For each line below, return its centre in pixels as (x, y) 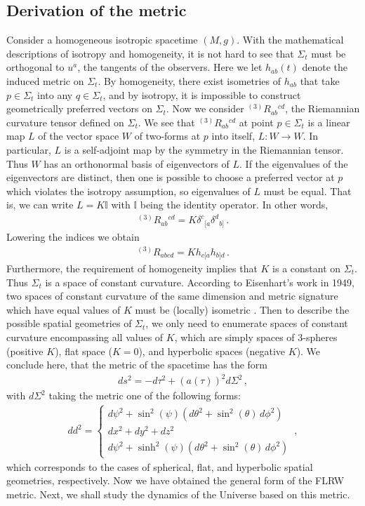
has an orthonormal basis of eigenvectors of (137, 163)
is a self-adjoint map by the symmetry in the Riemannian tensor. (204, 149)
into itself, (233, 136)
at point (256, 122)
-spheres (320, 337)
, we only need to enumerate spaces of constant (247, 323)
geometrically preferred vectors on (79, 108)
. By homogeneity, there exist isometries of (190, 80)
